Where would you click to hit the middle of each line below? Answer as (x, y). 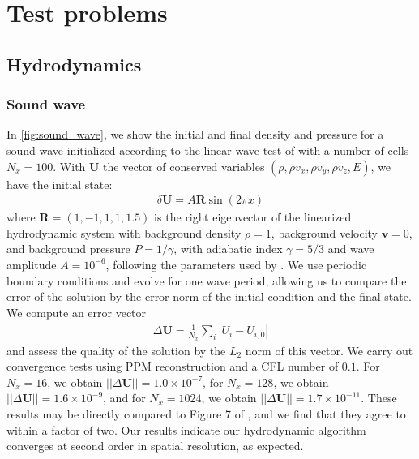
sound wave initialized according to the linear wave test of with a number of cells (208, 150)
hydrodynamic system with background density (124, 232)
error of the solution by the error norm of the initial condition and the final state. (209, 296)
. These (379, 398)
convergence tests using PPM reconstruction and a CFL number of (173, 366)
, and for (124, 398)
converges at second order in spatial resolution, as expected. (155, 446)
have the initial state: (60, 184)
